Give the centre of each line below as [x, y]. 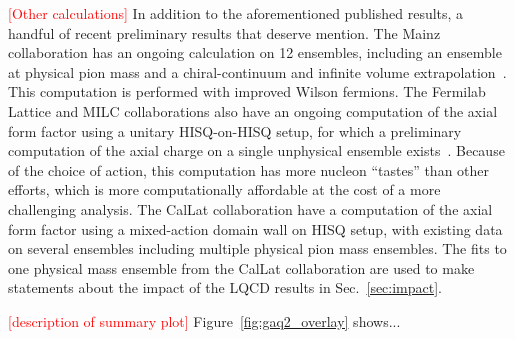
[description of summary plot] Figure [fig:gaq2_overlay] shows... [204, 320]
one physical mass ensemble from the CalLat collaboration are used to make [241, 267]
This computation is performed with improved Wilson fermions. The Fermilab [247, 91]
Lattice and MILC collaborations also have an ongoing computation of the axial [253, 110]
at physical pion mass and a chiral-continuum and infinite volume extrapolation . [257, 71]
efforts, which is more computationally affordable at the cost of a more [224, 189]
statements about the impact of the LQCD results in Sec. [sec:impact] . [225, 287]
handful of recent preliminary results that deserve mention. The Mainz [224, 32]
